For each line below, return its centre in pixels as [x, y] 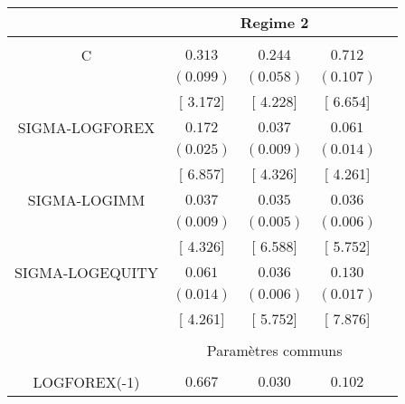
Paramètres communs [274, 350]
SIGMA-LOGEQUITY [86, 272]
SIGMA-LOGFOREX [86, 127]
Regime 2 [274, 22]
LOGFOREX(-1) [86, 382]
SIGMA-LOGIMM [86, 200]
